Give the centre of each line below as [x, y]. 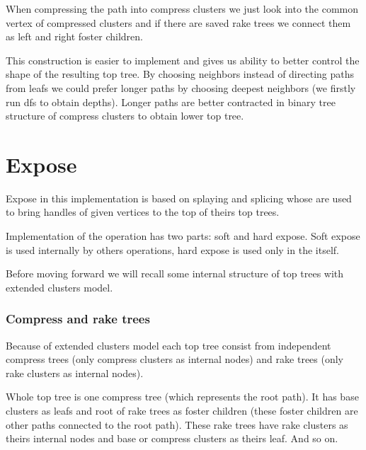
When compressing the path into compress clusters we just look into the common [182, 8]
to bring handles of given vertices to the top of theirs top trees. [143, 212]
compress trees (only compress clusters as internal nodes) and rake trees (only [175, 359]
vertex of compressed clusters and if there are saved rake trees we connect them [178, 22]
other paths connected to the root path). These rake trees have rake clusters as [177, 424]
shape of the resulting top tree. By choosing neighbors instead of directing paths [180, 74]
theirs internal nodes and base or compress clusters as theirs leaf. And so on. [172, 438]
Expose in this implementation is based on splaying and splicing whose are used [179, 198]
